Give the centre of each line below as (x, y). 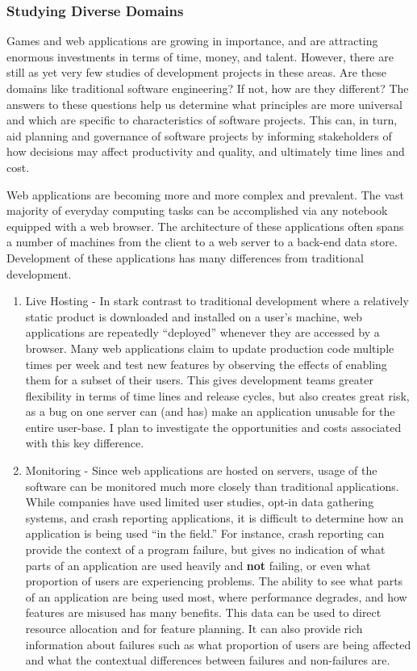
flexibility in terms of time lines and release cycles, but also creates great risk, (217, 395)
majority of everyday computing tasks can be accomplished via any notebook (197, 210)
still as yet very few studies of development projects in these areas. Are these (196, 72)
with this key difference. (85, 443)
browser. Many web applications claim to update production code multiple (210, 348)
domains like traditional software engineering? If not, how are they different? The (208, 88)
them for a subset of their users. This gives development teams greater (199, 380)
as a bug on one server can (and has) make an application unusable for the (210, 411)
